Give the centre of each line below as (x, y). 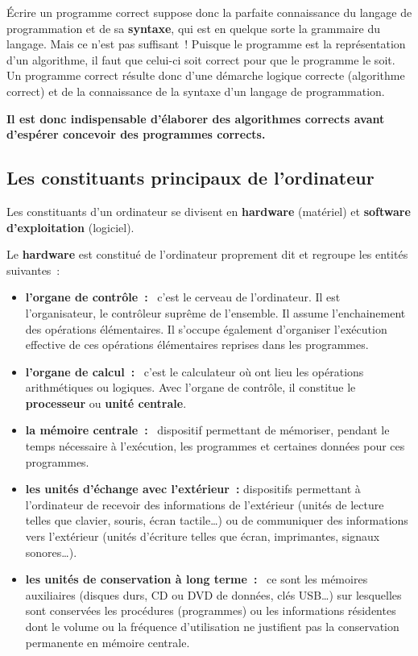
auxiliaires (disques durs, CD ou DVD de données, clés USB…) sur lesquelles (213, 594)
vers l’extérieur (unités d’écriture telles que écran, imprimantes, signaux (203, 536)
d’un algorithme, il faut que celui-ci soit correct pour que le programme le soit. (201, 59)
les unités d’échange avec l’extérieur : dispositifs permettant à (193, 489)
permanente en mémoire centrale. (108, 642)
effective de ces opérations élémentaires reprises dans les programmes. (197, 345)
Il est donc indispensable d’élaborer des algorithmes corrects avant (196, 118)
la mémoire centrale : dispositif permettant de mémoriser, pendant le (207, 430)
